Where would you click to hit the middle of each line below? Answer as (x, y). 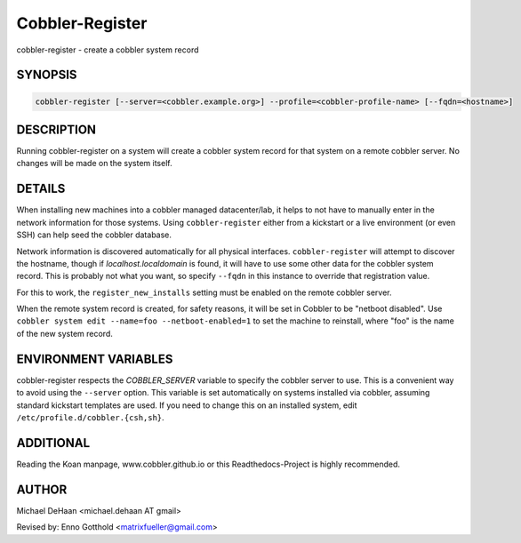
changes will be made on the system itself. (94, 164)
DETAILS (41, 189)
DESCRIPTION (56, 129)
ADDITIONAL (53, 443)
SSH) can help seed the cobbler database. (94, 235)
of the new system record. (64, 333)
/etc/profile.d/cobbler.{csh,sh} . (90, 417)
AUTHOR (42, 489)
